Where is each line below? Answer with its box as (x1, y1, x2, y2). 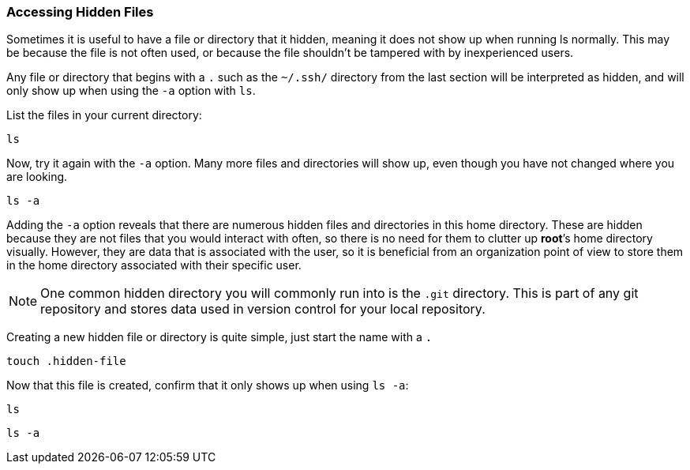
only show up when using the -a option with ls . (6, 84, 256, 98)
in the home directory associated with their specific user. (6, 258, 302, 273)
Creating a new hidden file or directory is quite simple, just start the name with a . (6, 330, 433, 344)
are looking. (6, 170, 68, 184)
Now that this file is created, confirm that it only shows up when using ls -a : (6, 378, 409, 393)
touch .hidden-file (6, 355, 126, 368)
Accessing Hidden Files (6, 4, 154, 20)
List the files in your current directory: (6, 108, 202, 122)
